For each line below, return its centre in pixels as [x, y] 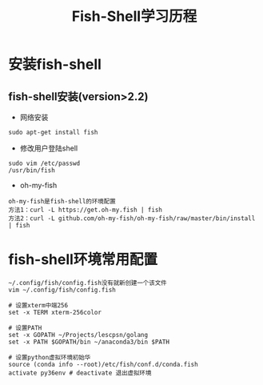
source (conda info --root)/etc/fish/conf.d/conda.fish [103, 364]
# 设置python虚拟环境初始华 [50, 357]
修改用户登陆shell [49, 148]
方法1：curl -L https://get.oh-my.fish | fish [85, 210]
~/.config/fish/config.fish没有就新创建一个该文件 [88, 283]
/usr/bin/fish [32, 170]
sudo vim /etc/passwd [44, 163]
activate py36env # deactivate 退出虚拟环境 [80, 373]
